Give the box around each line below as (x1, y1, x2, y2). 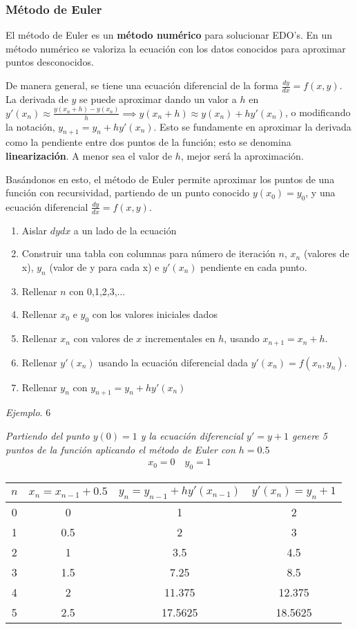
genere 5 (291, 428, 327, 442)
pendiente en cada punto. (200, 259, 307, 274)
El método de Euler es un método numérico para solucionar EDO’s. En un (6, 28, 333, 42)
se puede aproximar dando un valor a (79, 91, 237, 106)
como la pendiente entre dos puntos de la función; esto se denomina (6, 135, 291, 149)
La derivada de (6, 91, 68, 106)
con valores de (73, 331, 133, 346)
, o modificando (284, 105, 351, 120)
